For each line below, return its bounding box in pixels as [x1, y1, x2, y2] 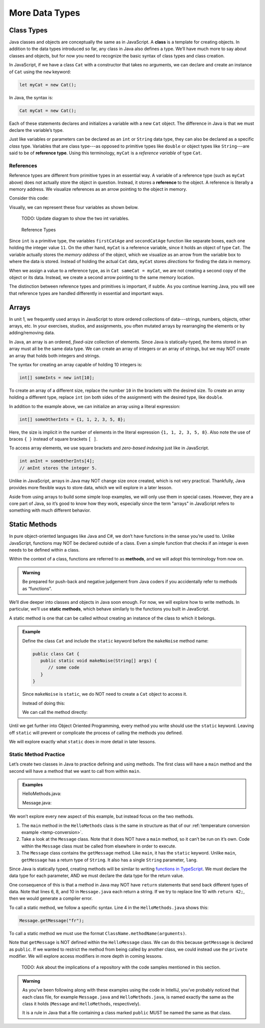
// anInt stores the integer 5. [19, 465, 98, 470]
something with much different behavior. [9, 507, 91, 513]
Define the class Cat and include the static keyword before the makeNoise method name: [22, 638, 209, 644]
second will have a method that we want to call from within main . [9, 768, 141, 774]
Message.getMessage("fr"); [19, 917, 84, 923]
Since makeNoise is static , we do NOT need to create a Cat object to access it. [22, 691, 187, 697]
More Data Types [9, 7, 80, 18]
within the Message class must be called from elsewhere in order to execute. [21, 843, 177, 849]
